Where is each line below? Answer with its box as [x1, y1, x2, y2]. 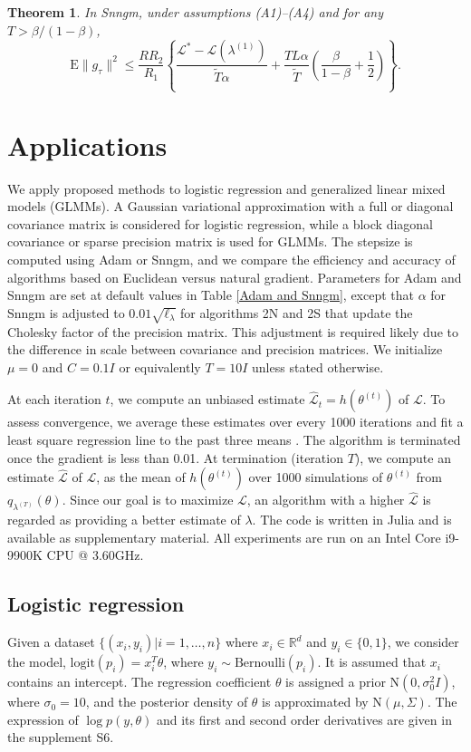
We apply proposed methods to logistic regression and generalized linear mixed [7, 178, 446, 198]
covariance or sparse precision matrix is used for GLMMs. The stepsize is [7, 232, 413, 251]
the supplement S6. [7, 728, 114, 747]
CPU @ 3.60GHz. [46, 545, 144, 564]
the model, [7, 652, 66, 671]
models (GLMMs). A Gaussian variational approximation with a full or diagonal [7, 197, 454, 216]
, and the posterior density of [85, 692, 248, 711]
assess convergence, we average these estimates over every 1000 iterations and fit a [7, 412, 464, 431]
